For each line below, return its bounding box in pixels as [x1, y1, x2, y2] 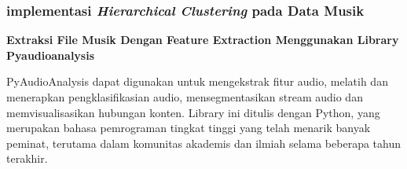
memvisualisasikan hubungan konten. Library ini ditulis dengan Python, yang [6, 104, 380, 120]
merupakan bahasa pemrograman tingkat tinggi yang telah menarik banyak [6, 119, 371, 136]
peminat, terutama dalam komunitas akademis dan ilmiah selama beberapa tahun [6, 134, 401, 151]
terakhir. [6, 150, 48, 167]
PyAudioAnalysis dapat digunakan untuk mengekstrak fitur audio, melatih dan [6, 73, 388, 90]
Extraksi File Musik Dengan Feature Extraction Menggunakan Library [6, 31, 399, 48]
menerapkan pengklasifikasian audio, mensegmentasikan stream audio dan [6, 89, 363, 105]
